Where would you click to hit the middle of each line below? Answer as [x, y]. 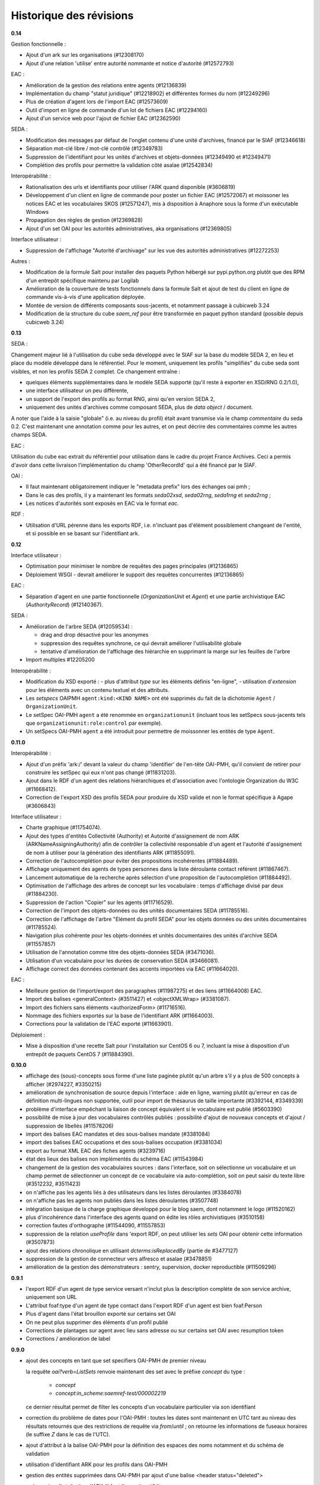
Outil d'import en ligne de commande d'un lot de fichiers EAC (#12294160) [116, 110]
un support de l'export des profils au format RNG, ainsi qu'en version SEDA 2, [120, 399]
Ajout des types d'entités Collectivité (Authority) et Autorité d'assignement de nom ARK [132, 836]
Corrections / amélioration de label [68, 1339]
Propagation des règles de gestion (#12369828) [84, 220]
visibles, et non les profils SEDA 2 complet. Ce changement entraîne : [96, 371]
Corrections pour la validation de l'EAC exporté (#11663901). [99, 1024]
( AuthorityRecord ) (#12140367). [65, 604]
